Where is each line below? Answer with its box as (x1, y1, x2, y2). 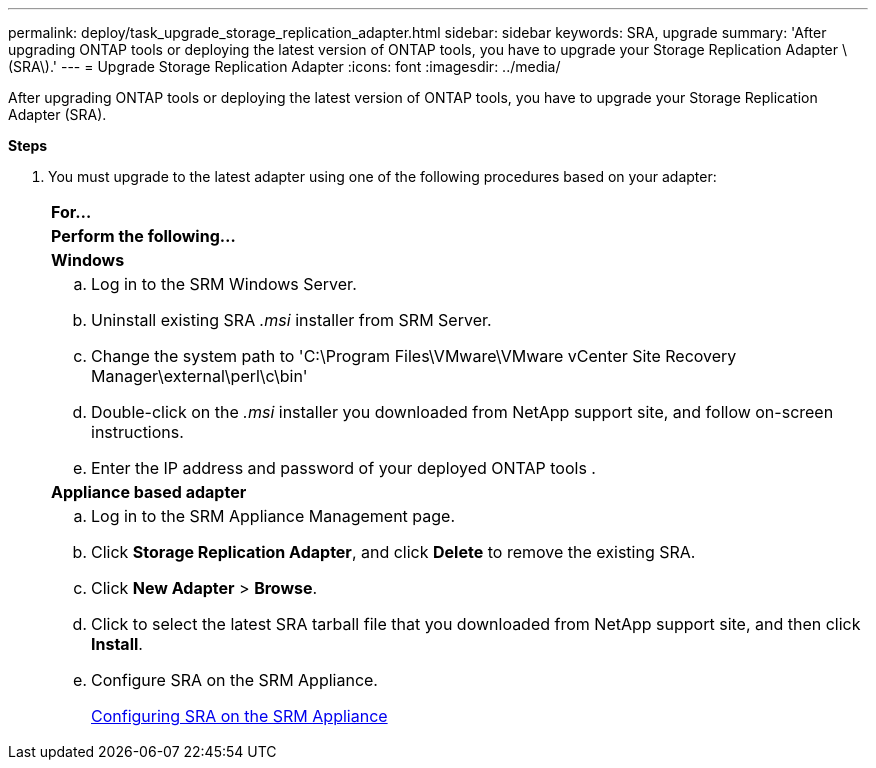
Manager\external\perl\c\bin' (91, 366, 308, 386)
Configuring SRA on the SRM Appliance (91, 706, 388, 726)
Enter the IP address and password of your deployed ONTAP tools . (91, 458, 596, 478)
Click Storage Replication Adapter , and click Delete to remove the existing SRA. (91, 542, 696, 562)
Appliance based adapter (51, 482, 247, 502)
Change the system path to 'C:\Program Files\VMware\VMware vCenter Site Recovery (91, 346, 737, 366)
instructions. (91, 422, 184, 442)
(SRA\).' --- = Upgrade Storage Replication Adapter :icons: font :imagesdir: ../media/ (8, 58, 561, 75)
